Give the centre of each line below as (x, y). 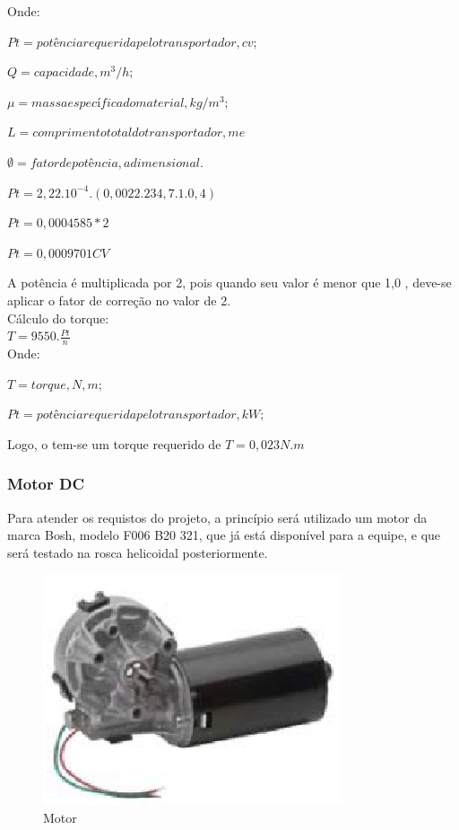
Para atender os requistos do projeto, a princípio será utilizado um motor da (217, 517)
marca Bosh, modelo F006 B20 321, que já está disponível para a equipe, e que (224, 535)
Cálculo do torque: (58, 318)
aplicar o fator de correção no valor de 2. (119, 300)
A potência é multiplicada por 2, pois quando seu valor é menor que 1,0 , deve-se (229, 283)
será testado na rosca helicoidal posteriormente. (138, 552)
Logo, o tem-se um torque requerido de (114, 443)
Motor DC (46, 484)
